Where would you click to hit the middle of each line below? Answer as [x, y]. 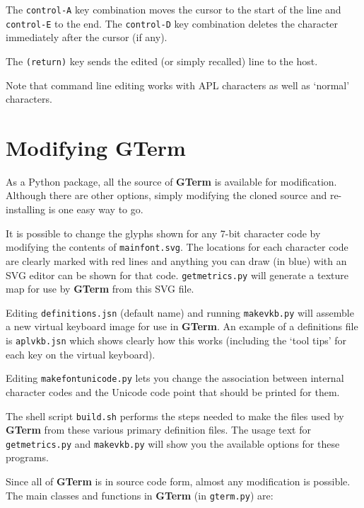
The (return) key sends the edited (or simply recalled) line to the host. [162, 61]
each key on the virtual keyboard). [81, 354]
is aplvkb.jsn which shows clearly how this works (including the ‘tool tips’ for [176, 340]
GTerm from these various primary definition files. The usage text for [158, 430]
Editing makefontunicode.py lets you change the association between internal [175, 378]
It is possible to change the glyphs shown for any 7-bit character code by [163, 233]
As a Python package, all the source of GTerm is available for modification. [171, 181]
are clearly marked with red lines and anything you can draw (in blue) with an [176, 260]
